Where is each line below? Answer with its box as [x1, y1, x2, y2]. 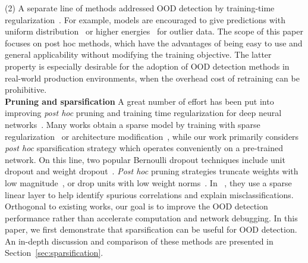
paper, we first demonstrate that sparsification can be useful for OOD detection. [5, 223, 297, 236]
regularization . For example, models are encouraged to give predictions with [5, 13, 285, 26]
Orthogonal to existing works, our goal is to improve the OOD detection [5, 200, 268, 212]
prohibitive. [5, 83, 47, 96]
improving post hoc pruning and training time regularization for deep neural [5, 107, 282, 119]
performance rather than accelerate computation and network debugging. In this [5, 211, 298, 224]
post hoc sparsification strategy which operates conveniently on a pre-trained [5, 142, 283, 154]
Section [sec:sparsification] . [5, 246, 103, 259]
